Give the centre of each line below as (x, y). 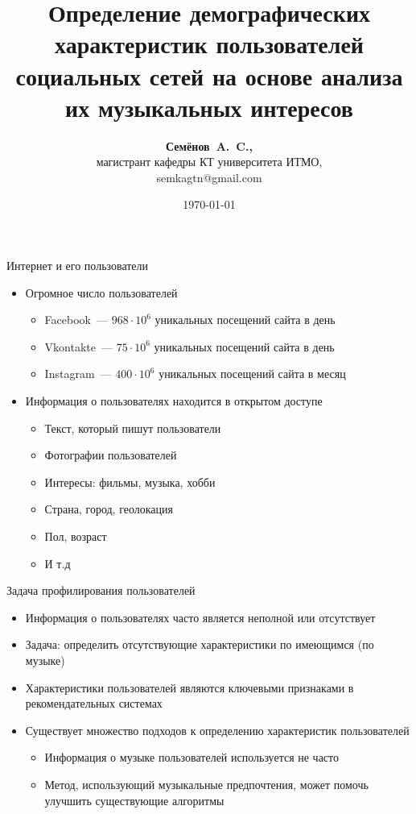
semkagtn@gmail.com (209, 177)
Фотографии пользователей (111, 455)
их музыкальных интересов (209, 107)
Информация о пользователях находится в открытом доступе (174, 401)
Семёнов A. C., (209, 145)
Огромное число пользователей (101, 292)
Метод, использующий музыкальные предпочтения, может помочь (206, 784)
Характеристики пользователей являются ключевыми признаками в (189, 687)
